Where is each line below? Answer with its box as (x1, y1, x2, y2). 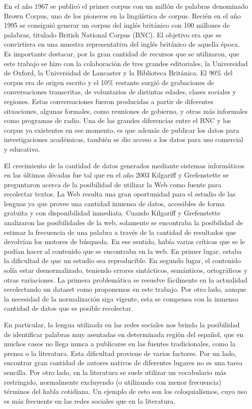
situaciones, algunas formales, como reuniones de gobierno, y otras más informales (4, 106, 248, 116)
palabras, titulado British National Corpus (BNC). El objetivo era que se (4, 29, 221, 39)
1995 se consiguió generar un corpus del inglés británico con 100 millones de (4, 20, 230, 30)
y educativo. (4, 143, 40, 154)
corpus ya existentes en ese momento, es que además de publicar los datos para (4, 124, 239, 135)
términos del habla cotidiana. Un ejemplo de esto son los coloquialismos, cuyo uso (4, 386, 247, 396)
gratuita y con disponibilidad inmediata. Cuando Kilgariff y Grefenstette (4, 208, 220, 218)
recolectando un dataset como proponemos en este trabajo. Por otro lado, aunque (4, 284, 246, 294)
